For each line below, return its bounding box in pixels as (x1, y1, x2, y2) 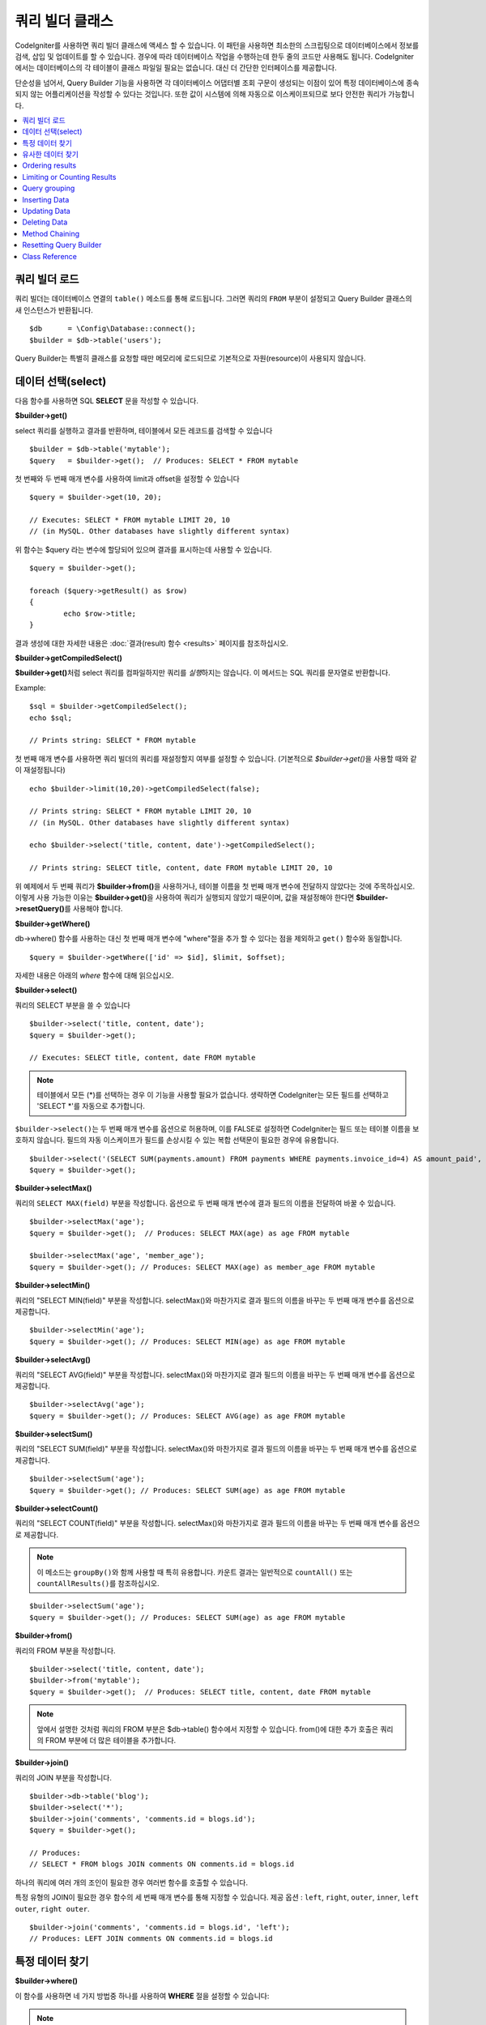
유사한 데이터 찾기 (22, 150, 79, 160)
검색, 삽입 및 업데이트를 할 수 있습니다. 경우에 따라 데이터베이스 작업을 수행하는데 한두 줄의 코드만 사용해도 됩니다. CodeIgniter (15, 51, 415, 61)
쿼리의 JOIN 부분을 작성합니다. (15, 1772, 113, 1782)
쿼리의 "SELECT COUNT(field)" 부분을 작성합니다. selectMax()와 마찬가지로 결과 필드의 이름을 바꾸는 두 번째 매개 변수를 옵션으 (15, 1519, 420, 1528)
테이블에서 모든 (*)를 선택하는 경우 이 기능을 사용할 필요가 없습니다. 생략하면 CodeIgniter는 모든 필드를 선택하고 (36, 1090, 389, 1100)
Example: (15, 683, 46, 693)
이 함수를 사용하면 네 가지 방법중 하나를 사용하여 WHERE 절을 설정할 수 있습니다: (15, 1991, 270, 2001)
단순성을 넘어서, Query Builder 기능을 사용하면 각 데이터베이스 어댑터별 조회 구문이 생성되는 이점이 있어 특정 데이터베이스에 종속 (15, 78, 420, 87)
